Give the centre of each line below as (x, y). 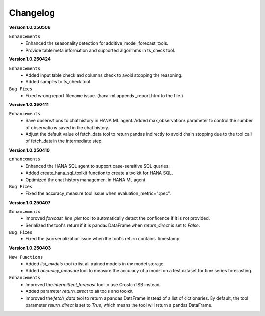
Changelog (32, 13)
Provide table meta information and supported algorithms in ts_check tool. (100, 50)
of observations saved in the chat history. (68, 127)
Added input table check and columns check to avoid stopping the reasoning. (104, 75)
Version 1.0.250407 (30, 202)
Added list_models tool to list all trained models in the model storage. (95, 264)
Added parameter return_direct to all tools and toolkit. (80, 291)
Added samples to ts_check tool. (59, 82)
